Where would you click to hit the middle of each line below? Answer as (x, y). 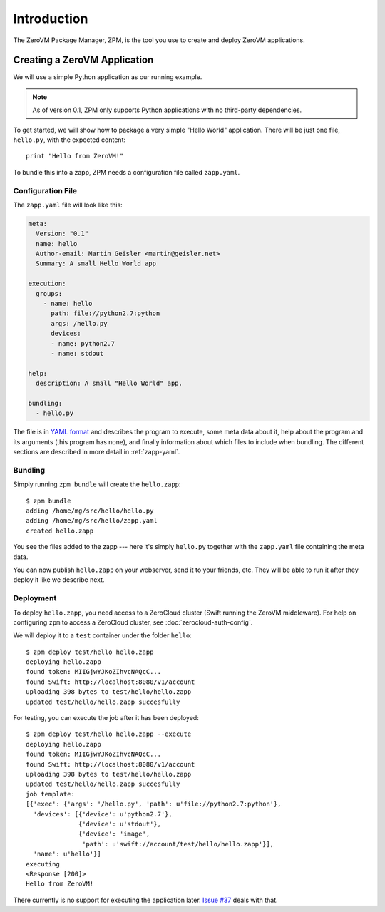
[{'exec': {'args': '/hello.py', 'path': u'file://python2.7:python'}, (154, 804)
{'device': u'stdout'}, (120, 824)
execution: (47, 284)
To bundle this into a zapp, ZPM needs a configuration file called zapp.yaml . (127, 172)
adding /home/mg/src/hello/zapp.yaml (92, 521)
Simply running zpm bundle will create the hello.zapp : (97, 484)
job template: (50, 794)
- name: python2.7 (83, 343)
